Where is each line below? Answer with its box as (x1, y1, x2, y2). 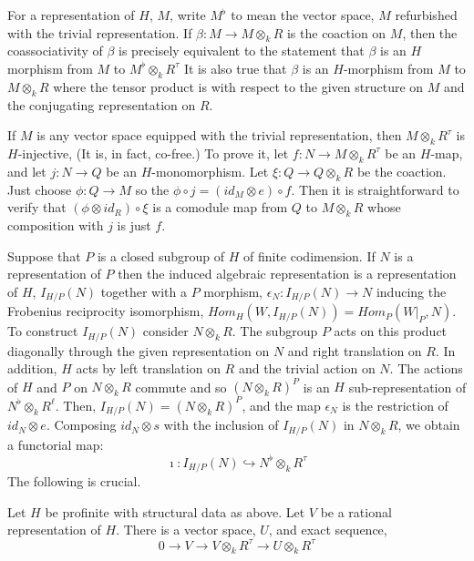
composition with (7, 215, 104, 234)
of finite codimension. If (243, 246, 376, 265)
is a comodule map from (152, 198, 288, 217)
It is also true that (183, 58, 287, 77)
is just (117, 215, 151, 234)
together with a (100, 281, 187, 301)
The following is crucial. (7, 472, 141, 491)
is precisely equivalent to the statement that (118, 41, 365, 60)
